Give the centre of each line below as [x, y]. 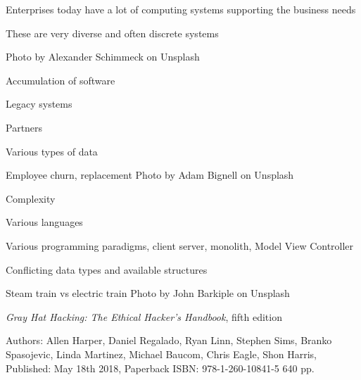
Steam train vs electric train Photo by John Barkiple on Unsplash [148, 293]
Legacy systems [39, 104]
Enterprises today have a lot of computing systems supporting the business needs [181, 9]
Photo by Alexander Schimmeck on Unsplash [103, 57]
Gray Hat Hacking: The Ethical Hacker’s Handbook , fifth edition [144, 316]
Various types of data [52, 151]
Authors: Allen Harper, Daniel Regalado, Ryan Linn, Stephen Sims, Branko [169, 340]
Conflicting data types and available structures [107, 269]
